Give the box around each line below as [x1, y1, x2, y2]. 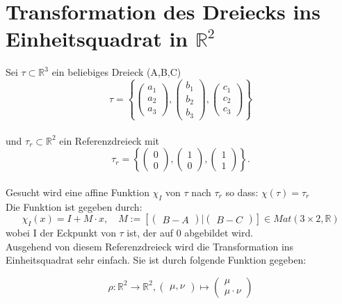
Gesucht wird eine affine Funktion [6, 184, 149, 199]
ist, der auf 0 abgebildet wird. [127, 225, 254, 239]
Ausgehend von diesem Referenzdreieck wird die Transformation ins [6, 239, 294, 253]
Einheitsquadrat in [6, 24, 188, 53]
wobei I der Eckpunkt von [6, 225, 116, 239]
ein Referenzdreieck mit [59, 133, 160, 147]
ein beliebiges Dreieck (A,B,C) [51, 65, 181, 79]
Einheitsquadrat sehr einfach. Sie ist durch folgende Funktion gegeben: [6, 253, 307, 267]
